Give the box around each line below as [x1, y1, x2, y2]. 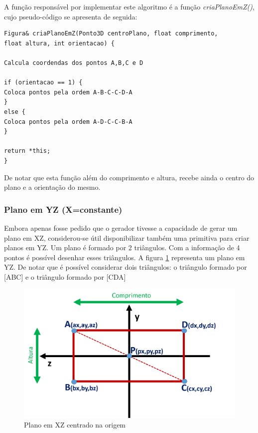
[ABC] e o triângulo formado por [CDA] [4, 271, 126, 282]
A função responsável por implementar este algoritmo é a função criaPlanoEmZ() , [4, 1, 255, 11]
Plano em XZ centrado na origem [24, 420, 126, 430]
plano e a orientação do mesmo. [4, 182, 101, 192]
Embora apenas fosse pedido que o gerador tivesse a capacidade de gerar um [4, 222, 238, 233]
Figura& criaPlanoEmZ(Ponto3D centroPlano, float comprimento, [4, 30, 218, 37]
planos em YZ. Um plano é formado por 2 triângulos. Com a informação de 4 [4, 242, 240, 253]
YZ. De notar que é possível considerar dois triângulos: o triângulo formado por [4, 262, 247, 272]
